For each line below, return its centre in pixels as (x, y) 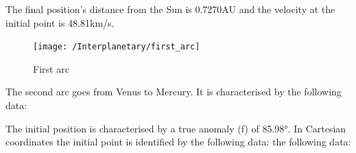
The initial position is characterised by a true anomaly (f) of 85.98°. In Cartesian (176, 128)
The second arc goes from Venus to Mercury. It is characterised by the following (174, 92)
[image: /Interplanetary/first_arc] (117, 47)
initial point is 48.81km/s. (60, 22)
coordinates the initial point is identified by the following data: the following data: (178, 142)
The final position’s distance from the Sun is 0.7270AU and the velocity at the (170, 9)
